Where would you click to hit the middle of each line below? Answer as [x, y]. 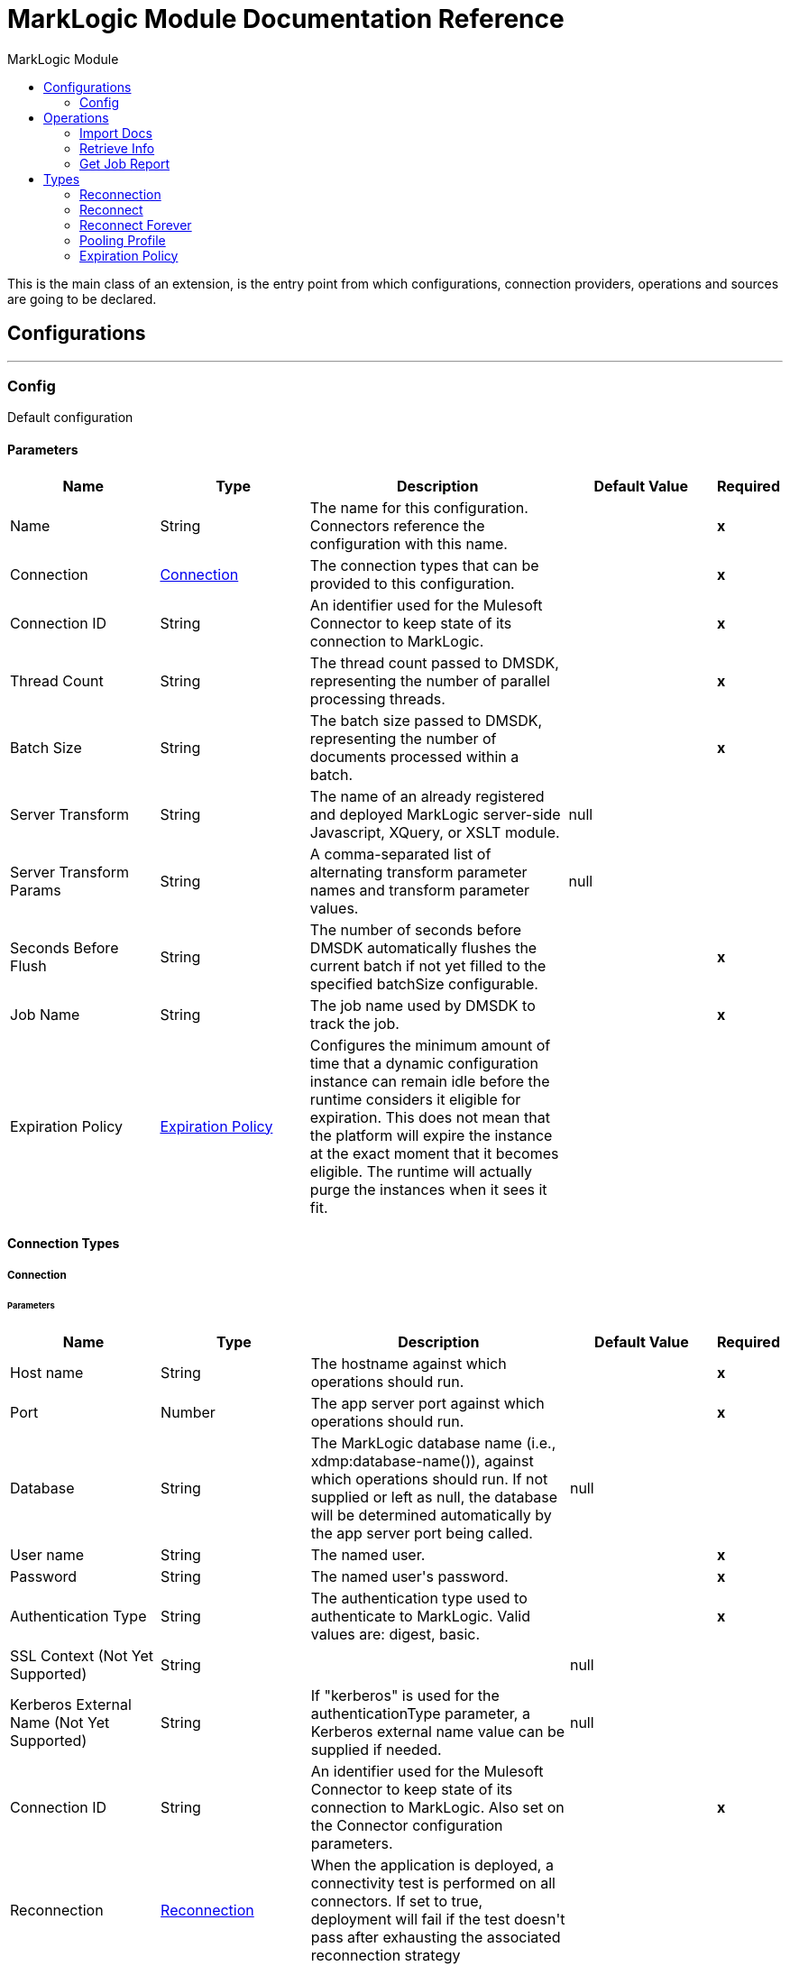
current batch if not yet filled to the [428, 965]
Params [36, 890]
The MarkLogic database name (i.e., [433, 1443]
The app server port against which [427, 1404]
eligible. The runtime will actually [421, 1171]
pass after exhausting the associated [436, 1938]
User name [47, 1555]
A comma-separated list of [400, 854]
